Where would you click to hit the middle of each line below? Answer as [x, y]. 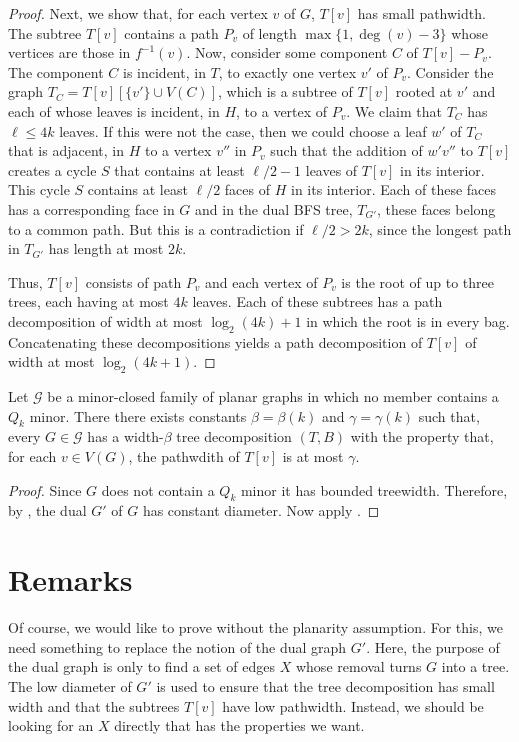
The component [56, 71]
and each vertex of [261, 281]
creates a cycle [52, 169]
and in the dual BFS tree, [274, 208]
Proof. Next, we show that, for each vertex [138, 13]
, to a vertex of [282, 110]
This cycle [39, 189]
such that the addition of [346, 150]
